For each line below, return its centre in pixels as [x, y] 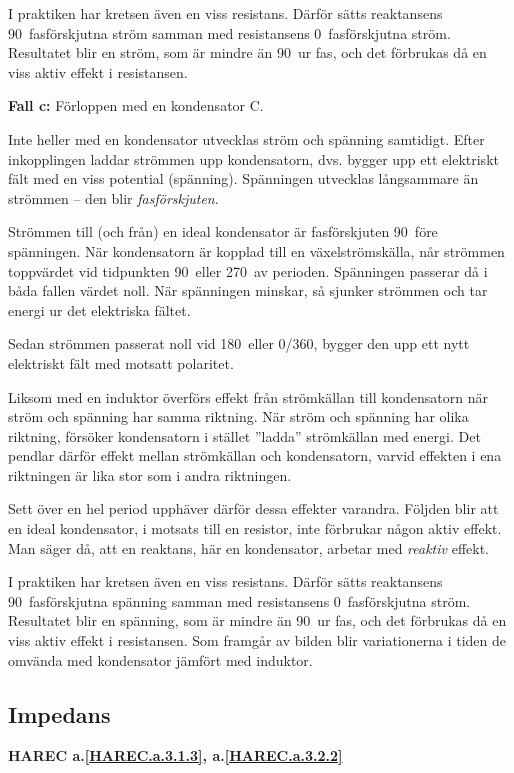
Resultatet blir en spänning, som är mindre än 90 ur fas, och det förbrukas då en [257, 620]
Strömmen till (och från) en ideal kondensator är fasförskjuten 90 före [223, 231]
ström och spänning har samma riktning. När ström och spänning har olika [238, 416]
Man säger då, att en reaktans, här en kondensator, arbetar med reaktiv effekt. [248, 547]
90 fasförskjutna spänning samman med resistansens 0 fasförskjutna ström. [239, 600]
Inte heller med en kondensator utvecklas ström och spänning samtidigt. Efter [246, 138]
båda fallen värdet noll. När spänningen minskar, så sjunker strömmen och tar [248, 290]
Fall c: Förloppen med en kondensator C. [136, 105]
